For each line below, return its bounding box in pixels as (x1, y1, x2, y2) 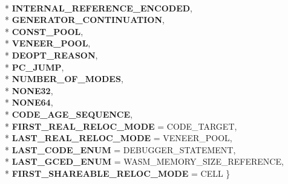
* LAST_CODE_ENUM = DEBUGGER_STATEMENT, (5, 143, 236, 156)
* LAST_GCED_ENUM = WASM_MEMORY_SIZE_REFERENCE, (5, 155, 284, 168)
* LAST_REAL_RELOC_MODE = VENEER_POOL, (5, 132, 232, 144)
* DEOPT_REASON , (5, 48, 98, 61)
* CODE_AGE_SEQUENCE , (5, 107, 133, 120)
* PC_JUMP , (5, 60, 64, 73)
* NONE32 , (5, 84, 53, 97)
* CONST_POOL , (5, 25, 83, 37)
